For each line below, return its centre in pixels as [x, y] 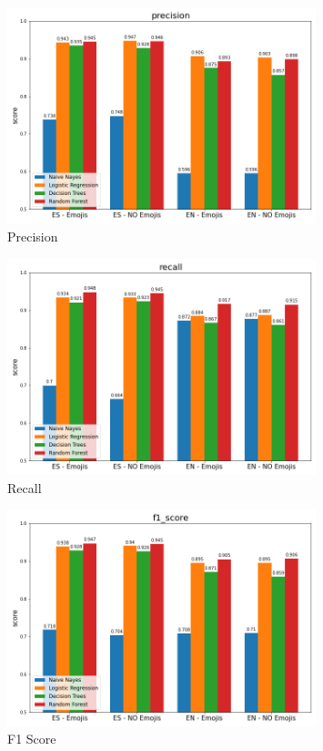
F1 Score [32, 739]
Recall [25, 487]
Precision [33, 237]
